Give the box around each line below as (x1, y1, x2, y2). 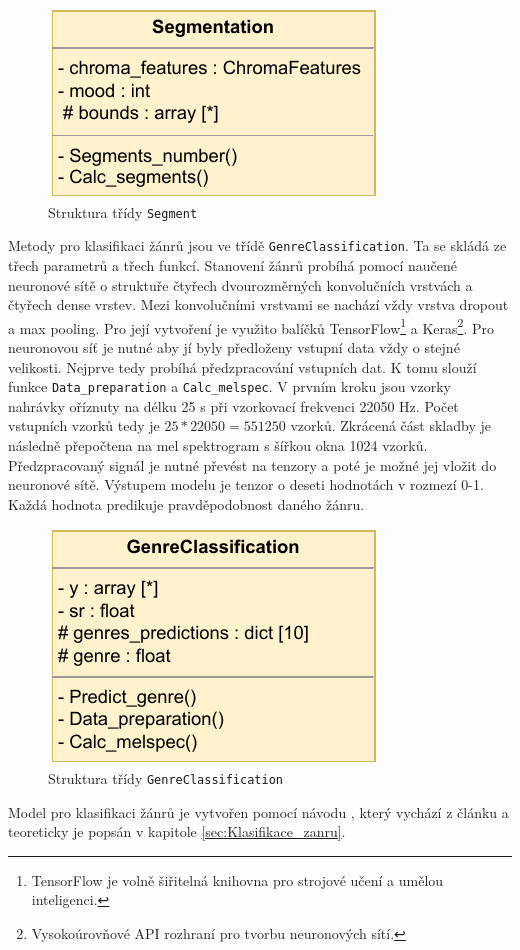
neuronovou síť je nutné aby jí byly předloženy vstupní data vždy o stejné (8, 336, 460, 357)
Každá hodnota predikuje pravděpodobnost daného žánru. (8, 493, 365, 514)
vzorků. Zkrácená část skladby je (290, 415, 491, 436)
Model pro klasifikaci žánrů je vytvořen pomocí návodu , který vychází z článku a (8, 801, 509, 822)
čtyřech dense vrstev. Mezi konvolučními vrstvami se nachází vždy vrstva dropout (8, 294, 509, 315)
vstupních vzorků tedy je (8, 415, 160, 436)
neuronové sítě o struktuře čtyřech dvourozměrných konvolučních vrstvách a (8, 274, 473, 295)
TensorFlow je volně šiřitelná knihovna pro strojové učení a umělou (31, 869, 444, 890)
